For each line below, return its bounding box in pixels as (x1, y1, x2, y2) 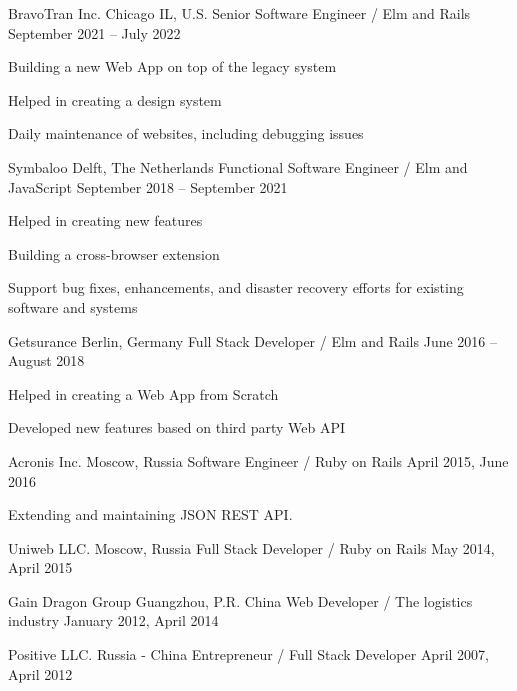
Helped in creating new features (8, 210, 203, 231)
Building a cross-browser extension (8, 243, 220, 264)
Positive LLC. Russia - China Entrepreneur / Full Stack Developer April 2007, (8, 644, 489, 665)
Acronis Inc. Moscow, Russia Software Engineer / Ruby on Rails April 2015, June (8, 450, 509, 471)
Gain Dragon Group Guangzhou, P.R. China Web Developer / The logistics (8, 590, 473, 611)
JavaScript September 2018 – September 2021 (8, 176, 288, 197)
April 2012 (8, 663, 73, 684)
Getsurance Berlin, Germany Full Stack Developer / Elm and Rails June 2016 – (8, 330, 498, 351)
